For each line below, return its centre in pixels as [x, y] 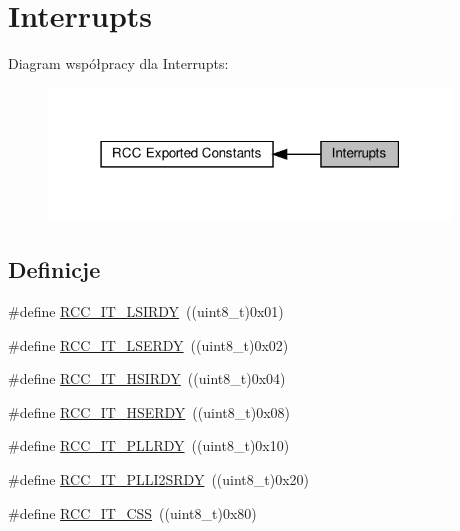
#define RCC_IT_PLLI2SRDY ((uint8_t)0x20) [159, 479]
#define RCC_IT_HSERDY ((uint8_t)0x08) [149, 411]
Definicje [54, 269]
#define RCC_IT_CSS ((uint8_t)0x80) [132, 512]
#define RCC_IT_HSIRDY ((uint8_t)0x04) [147, 378]
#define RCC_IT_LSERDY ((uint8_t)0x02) [148, 344]
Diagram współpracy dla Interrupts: [118, 63]
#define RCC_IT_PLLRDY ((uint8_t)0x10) [149, 445]
